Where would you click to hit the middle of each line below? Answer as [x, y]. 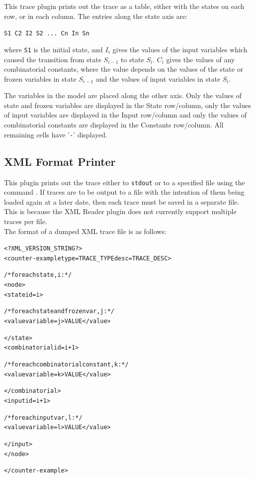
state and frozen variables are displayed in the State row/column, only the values [127, 105]
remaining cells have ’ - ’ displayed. [56, 134]
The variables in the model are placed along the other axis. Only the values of [123, 95]
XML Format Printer [60, 161]
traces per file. [26, 221]
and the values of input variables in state [158, 78]
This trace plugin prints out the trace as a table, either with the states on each [124, 6]
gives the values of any [201, 59]
